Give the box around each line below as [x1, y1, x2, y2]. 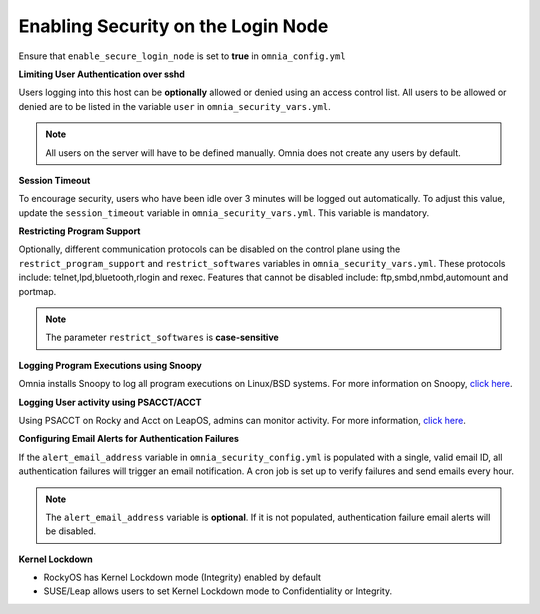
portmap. [18, 285, 57, 297]
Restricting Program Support [18, 225, 141, 237]
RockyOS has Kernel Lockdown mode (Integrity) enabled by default [43, 571, 322, 584]
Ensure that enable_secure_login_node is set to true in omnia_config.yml [18, 50, 346, 62]
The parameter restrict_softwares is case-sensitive [45, 331, 279, 344]
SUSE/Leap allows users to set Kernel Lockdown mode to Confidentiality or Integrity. [43, 585, 393, 597]
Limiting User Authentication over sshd [18, 68, 185, 80]
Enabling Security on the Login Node [18, 15, 329, 37]
